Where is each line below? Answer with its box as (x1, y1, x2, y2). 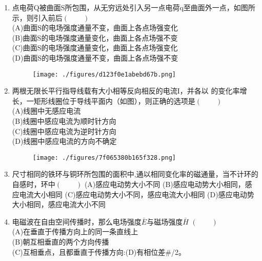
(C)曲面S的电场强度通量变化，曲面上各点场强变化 (12, 42, 178, 53)
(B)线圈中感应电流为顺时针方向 (12, 116, 116, 126)
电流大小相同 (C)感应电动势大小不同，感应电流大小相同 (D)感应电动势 (19, 189, 254, 199)
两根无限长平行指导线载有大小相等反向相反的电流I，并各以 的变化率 (12, 85, 240, 96)
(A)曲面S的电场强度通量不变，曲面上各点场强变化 (12, 22, 178, 33)
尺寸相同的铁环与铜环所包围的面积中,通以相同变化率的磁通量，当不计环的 (12, 169, 258, 179)
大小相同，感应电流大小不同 (12, 199, 106, 210)
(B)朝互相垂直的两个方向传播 (12, 236, 109, 247)
